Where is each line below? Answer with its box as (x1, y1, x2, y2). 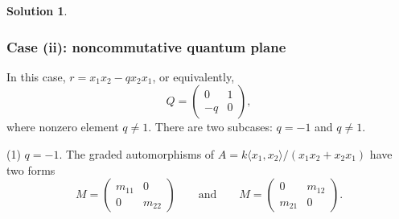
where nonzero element (6, 118, 119, 135)
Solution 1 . (6, 2, 68, 19)
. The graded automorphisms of (59, 146, 215, 162)
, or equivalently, (152, 68, 235, 85)
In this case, (6, 68, 66, 85)
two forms (6, 161, 56, 178)
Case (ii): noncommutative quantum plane (6, 36, 286, 56)
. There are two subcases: (148, 118, 273, 135)
